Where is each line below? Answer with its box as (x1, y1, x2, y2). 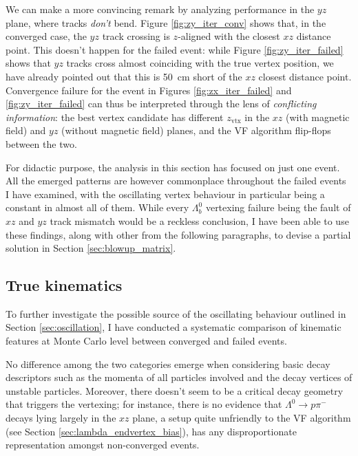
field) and (6, 123, 46, 138)
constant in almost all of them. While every (6, 200, 189, 215)
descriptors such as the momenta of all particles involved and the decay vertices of (6, 370, 352, 384)
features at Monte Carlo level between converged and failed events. (6, 334, 287, 348)
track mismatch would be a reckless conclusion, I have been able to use (50, 213, 349, 228)
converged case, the (6, 29, 87, 43)
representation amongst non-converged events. (6, 437, 200, 452)
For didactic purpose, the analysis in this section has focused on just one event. (6, 160, 340, 174)
